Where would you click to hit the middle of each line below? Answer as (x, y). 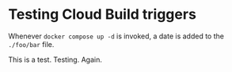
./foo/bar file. (31, 44)
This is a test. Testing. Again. (55, 59)
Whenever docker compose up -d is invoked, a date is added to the (116, 36)
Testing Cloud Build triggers (102, 14)
